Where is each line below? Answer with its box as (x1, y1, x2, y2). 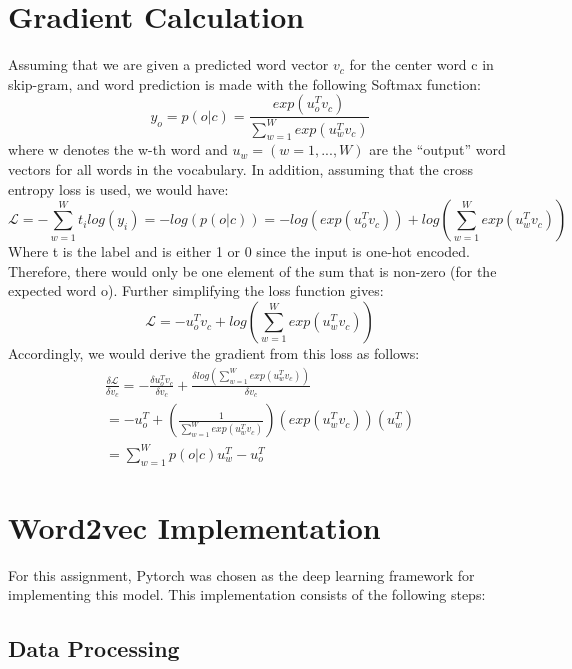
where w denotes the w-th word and (8, 139, 228, 160)
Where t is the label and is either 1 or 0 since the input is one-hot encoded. (8, 241, 471, 262)
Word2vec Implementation (8, 506, 381, 547)
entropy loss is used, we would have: (8, 178, 229, 199)
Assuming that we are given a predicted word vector (8, 54, 329, 75)
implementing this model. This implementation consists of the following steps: (8, 584, 486, 605)
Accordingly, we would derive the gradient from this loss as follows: (8, 343, 420, 364)
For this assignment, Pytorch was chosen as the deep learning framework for (8, 564, 475, 585)
